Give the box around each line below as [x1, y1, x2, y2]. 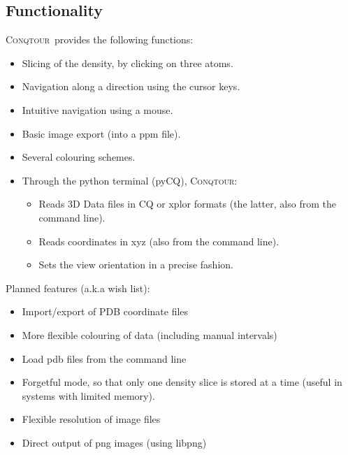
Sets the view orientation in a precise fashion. [38, 257, 233, 272]
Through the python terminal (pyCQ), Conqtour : [22, 173, 238, 187]
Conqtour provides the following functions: [6, 32, 194, 47]
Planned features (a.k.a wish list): [6, 280, 150, 295]
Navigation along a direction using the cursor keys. [22, 79, 240, 94]
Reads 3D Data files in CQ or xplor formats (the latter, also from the [38, 196, 336, 211]
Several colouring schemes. [22, 150, 136, 164]
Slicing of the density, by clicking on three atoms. [22, 55, 233, 70]
